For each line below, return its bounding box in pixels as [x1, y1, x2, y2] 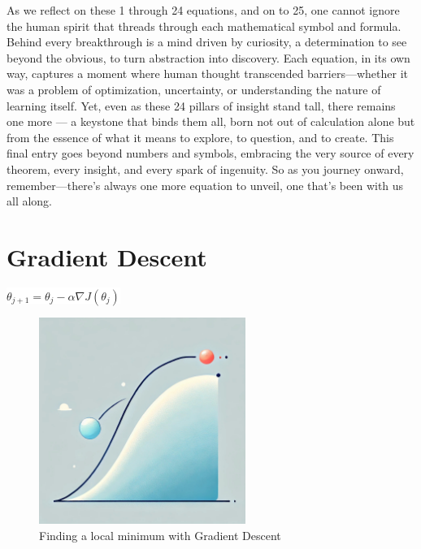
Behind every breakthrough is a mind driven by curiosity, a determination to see [7, 33, 407, 50]
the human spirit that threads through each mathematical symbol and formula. [7, 17, 401, 34]
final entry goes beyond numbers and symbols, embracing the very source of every [7, 145, 414, 162]
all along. [7, 192, 53, 210]
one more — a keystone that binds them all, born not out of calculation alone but [7, 113, 415, 130]
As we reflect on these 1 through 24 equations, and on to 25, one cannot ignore [7, 2, 400, 18]
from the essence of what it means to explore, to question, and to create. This [7, 128, 394, 145]
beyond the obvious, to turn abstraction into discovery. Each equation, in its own [7, 49, 410, 66]
